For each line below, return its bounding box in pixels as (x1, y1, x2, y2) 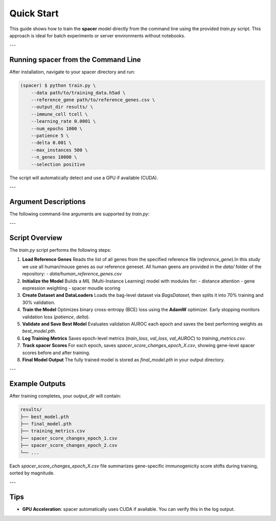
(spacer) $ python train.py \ (20, 82, 96, 89)
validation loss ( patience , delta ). (22, 314, 90, 320)
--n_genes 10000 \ (31, 154, 77, 160)
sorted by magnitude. (9, 470, 55, 476)
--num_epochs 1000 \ (31, 125, 83, 132)
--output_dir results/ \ (31, 104, 94, 110)
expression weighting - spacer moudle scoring (22, 285, 121, 291)
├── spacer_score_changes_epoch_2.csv (20, 443, 118, 448)
